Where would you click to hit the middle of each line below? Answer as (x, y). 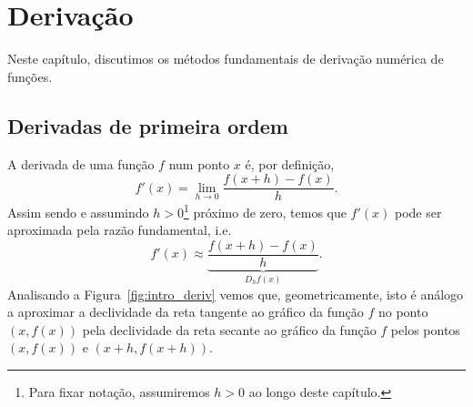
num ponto (199, 163)
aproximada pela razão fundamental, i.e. (120, 230)
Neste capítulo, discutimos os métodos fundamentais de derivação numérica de (226, 59)
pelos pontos (425, 329)
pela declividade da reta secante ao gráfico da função (229, 329)
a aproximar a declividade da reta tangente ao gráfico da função (186, 312)
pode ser (418, 212)
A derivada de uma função (81, 163)
